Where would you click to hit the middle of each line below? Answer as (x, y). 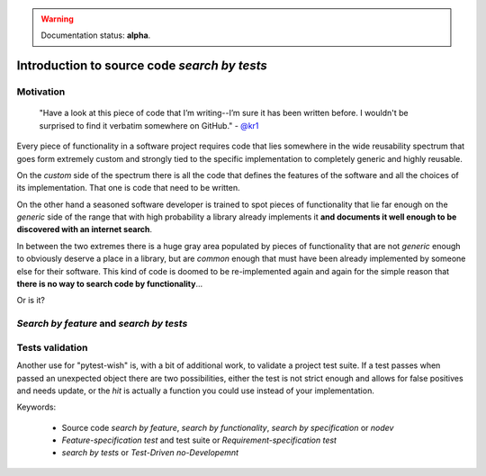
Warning (57, 19)
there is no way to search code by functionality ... (110, 284)
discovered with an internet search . (85, 229)
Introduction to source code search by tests (142, 66)
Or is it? (31, 301)
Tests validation (52, 347)
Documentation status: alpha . (96, 35)
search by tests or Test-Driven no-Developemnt (150, 453)
